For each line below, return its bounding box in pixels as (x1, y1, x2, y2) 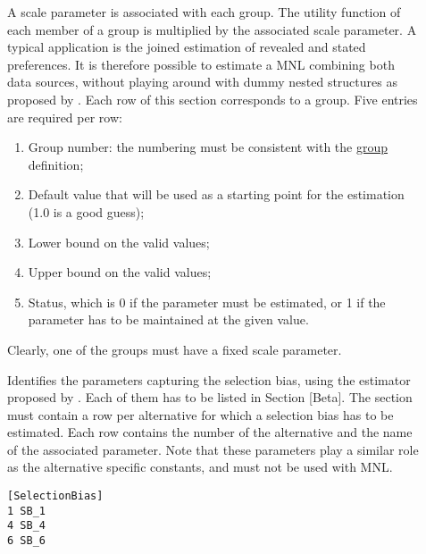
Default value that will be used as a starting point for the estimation (28, 185, 405, 204)
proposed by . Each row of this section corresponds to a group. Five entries (7, 89, 418, 108)
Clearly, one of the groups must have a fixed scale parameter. (7, 340, 342, 358)
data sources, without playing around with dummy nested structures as (7, 72, 397, 91)
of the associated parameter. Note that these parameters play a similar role (7, 440, 419, 458)
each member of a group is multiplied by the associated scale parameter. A (7, 20, 417, 38)
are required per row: (7, 107, 122, 126)
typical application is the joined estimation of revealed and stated (7, 38, 366, 56)
